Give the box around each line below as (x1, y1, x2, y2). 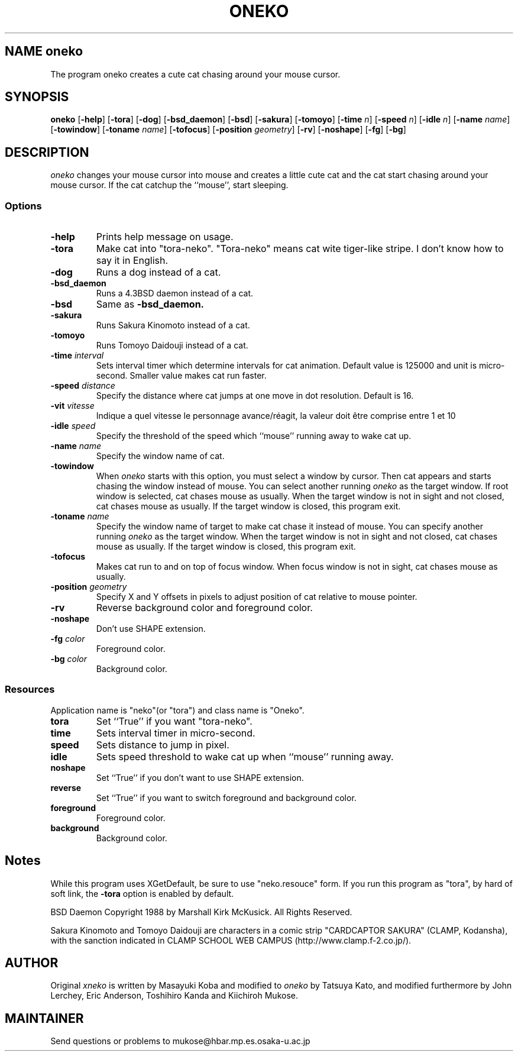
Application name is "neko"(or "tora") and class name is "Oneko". (50, 705, 305, 715)
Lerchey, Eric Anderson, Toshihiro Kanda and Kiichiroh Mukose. (50, 990, 298, 1001)
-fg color (50, 634, 85, 644)
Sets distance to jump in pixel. (96, 738, 229, 751)
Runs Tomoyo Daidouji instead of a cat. (96, 340, 248, 351)
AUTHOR (5, 955, 59, 971)
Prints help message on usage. (96, 231, 234, 243)
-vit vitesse (50, 401, 95, 411)
